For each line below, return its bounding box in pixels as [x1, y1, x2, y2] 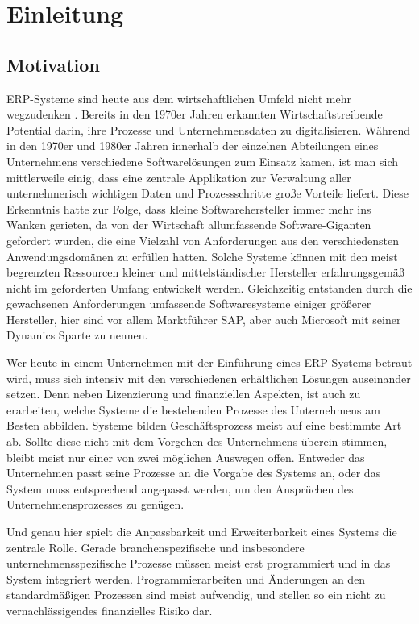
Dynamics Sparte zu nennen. [6, 327, 148, 343]
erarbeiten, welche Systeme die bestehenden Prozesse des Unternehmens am [6, 401, 380, 418]
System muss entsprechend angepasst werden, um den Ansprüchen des [6, 480, 354, 497]
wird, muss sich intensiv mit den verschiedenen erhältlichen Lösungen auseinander [6, 369, 411, 386]
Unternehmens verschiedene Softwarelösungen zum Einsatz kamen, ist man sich [6, 152, 399, 169]
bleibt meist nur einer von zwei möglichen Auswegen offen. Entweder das [6, 448, 365, 465]
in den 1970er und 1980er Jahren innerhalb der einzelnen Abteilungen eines [6, 137, 379, 154]
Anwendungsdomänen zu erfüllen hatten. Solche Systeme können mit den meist [6, 248, 398, 264]
